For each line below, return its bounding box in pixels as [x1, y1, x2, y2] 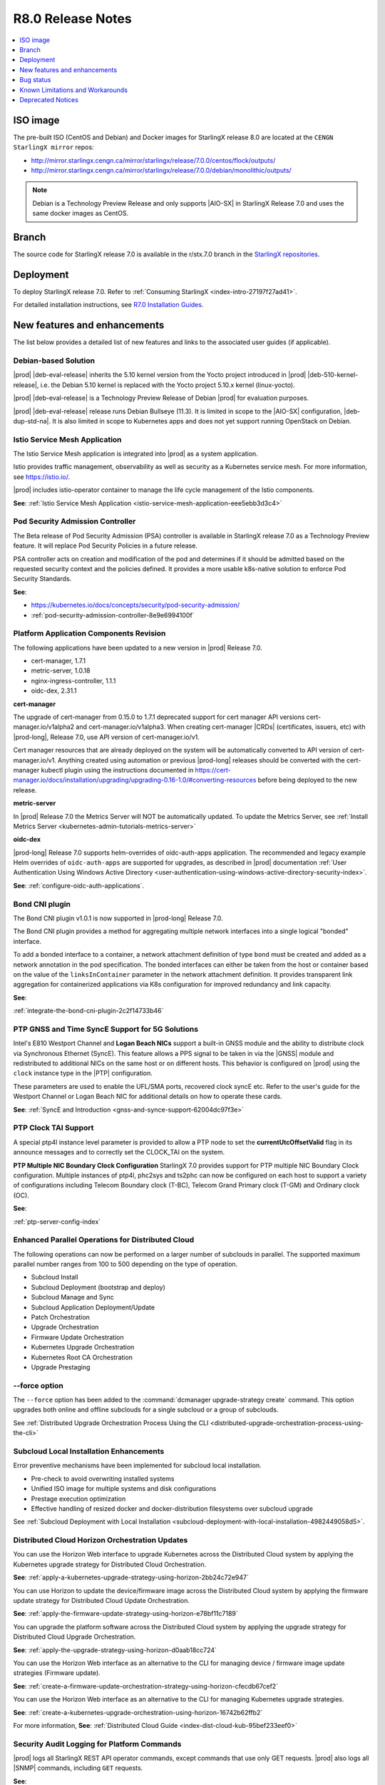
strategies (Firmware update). [13, 1669, 101, 1677]
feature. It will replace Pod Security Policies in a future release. [13, 541, 197, 550]
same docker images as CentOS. [32, 209, 129, 218]
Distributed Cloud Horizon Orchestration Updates [13, 1535, 188, 1545]
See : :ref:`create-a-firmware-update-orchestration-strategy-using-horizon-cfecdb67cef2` [13, 1681, 278, 1690]
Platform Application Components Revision [13, 628, 166, 638]
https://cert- [195, 765, 231, 774]
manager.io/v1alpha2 [13, 723, 75, 731]
